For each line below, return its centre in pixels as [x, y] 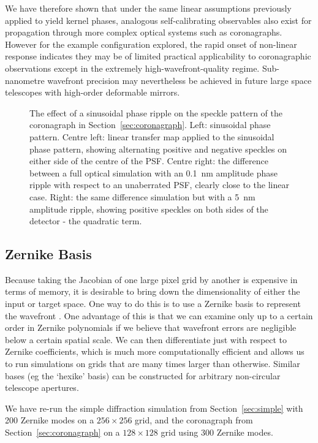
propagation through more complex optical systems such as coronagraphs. [144, 32]
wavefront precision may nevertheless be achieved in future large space [180, 80]
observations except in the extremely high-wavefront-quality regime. [132, 68]
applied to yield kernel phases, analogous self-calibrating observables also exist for [158, 20]
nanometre [25, 80]
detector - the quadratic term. [86, 221]
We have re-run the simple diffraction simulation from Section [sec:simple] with [154, 408]
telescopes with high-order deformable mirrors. [93, 92]
